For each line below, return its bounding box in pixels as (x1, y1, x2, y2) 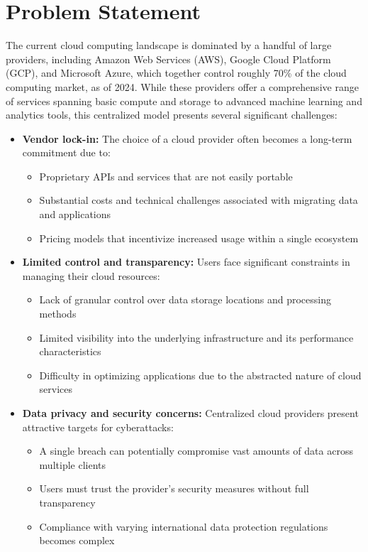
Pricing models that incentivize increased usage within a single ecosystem (39, 230, 359, 245)
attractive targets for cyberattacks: (22, 419, 174, 434)
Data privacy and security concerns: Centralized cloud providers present (22, 406, 359, 420)
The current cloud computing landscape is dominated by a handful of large (6, 38, 332, 53)
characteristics (39, 344, 101, 359)
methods (39, 306, 77, 321)
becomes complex (39, 533, 115, 548)
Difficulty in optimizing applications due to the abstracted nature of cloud (39, 367, 362, 382)
